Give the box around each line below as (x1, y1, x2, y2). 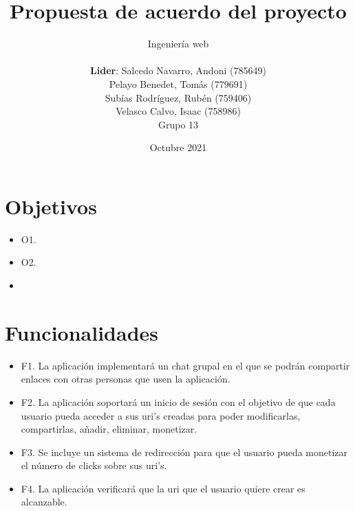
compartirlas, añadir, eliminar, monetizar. (21, 422, 197, 436)
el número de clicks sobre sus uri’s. (21, 458, 167, 473)
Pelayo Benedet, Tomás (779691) (109, 76, 248, 91)
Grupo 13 (158, 117, 199, 131)
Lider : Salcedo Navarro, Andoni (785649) (90, 63, 266, 78)
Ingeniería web (147, 36, 209, 51)
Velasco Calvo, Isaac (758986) (116, 104, 241, 118)
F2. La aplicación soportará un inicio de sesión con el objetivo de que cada (21, 394, 336, 409)
